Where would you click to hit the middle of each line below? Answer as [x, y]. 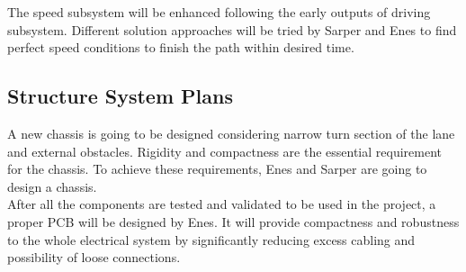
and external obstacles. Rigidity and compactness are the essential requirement [224, 151]
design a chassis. [52, 186]
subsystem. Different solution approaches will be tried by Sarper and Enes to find [232, 29]
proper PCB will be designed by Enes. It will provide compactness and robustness [233, 221]
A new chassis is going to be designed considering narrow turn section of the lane [231, 133]
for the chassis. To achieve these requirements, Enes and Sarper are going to [217, 169]
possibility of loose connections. [94, 257]
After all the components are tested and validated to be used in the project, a [222, 204]
